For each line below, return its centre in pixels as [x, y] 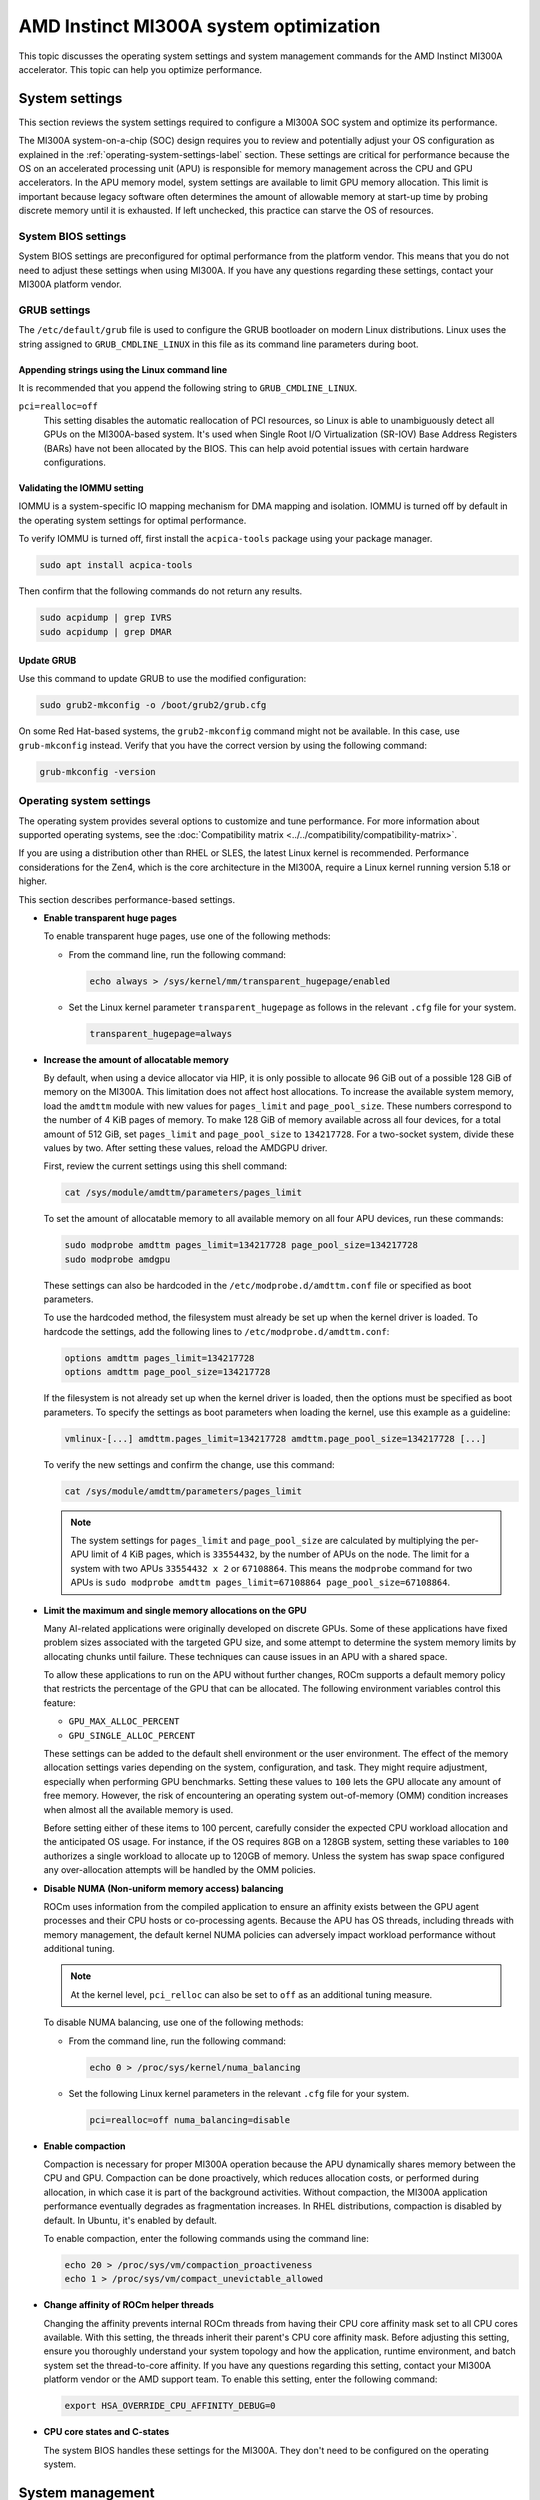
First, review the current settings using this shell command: [165, 1166]
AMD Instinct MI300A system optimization [199, 26]
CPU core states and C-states [106, 2432]
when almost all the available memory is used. [138, 1809]
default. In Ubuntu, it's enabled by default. [130, 2220]
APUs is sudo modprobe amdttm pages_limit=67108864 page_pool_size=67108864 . [260, 1582]
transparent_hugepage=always [161, 1033]
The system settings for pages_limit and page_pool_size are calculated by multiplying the [265, 1540]
